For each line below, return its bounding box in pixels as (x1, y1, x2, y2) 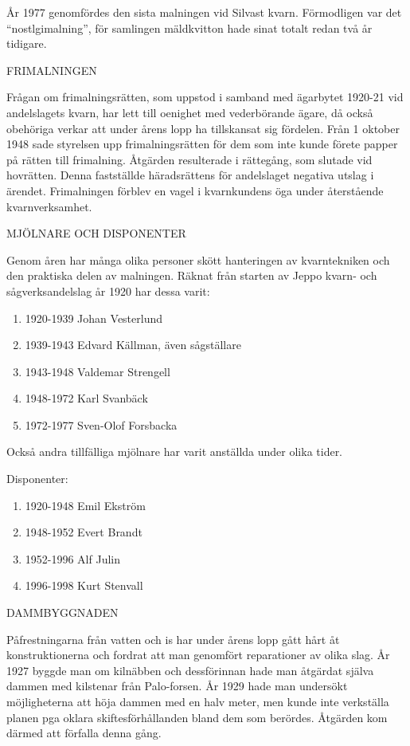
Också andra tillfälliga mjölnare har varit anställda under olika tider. (6, 443, 343, 460)
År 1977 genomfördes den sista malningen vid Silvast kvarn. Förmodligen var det (6, 4, 402, 20)
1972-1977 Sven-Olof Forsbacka (25, 416, 178, 433)
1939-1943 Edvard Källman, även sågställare (25, 336, 241, 353)
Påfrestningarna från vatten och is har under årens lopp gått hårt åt (6, 630, 340, 647)
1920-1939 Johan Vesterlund (25, 309, 163, 326)
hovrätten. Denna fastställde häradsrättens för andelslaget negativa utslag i (6, 167, 374, 183)
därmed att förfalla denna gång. (6, 724, 162, 741)
